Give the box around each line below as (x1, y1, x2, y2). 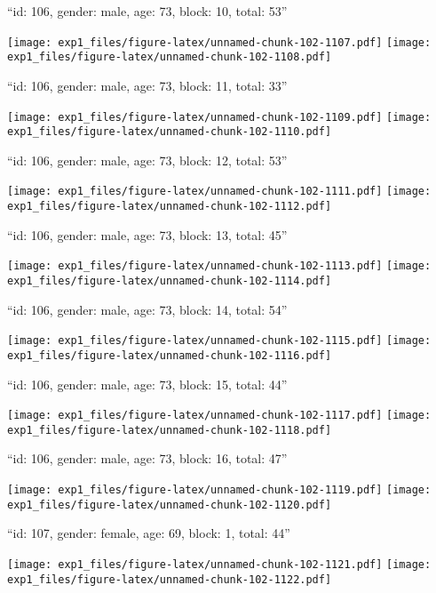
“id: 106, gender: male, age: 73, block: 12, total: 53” (7, 150, 288, 169)
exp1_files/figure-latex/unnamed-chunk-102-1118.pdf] (7, 423, 332, 437)
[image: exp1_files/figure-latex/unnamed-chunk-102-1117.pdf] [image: (7, 409, 432, 422)
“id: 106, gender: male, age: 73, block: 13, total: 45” (7, 225, 288, 244)
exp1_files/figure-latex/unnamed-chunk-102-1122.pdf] (7, 573, 332, 586)
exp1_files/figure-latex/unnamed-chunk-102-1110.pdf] (7, 125, 332, 139)
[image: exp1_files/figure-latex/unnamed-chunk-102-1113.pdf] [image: (7, 260, 432, 273)
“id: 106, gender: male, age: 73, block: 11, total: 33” (7, 76, 288, 94)
